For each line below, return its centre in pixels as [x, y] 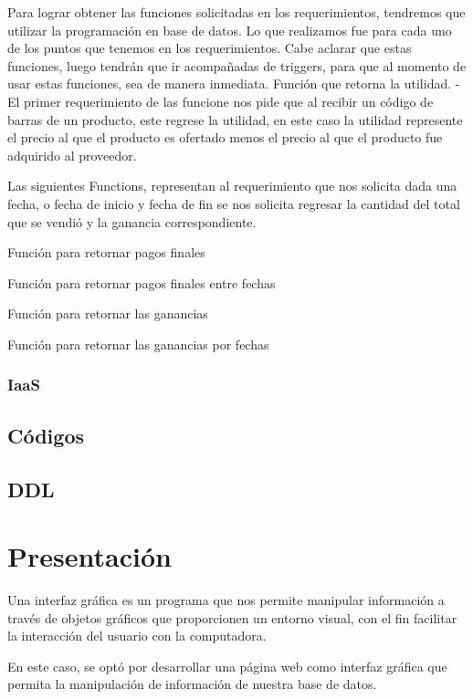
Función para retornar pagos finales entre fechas [142, 282]
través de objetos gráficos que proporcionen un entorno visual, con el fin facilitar [232, 617]
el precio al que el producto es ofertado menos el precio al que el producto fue [225, 137]
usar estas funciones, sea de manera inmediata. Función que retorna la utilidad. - [234, 83]
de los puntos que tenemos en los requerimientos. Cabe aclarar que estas [210, 48]
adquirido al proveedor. [72, 155]
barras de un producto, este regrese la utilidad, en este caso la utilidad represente [235, 119]
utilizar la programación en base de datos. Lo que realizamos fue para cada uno [230, 30]
